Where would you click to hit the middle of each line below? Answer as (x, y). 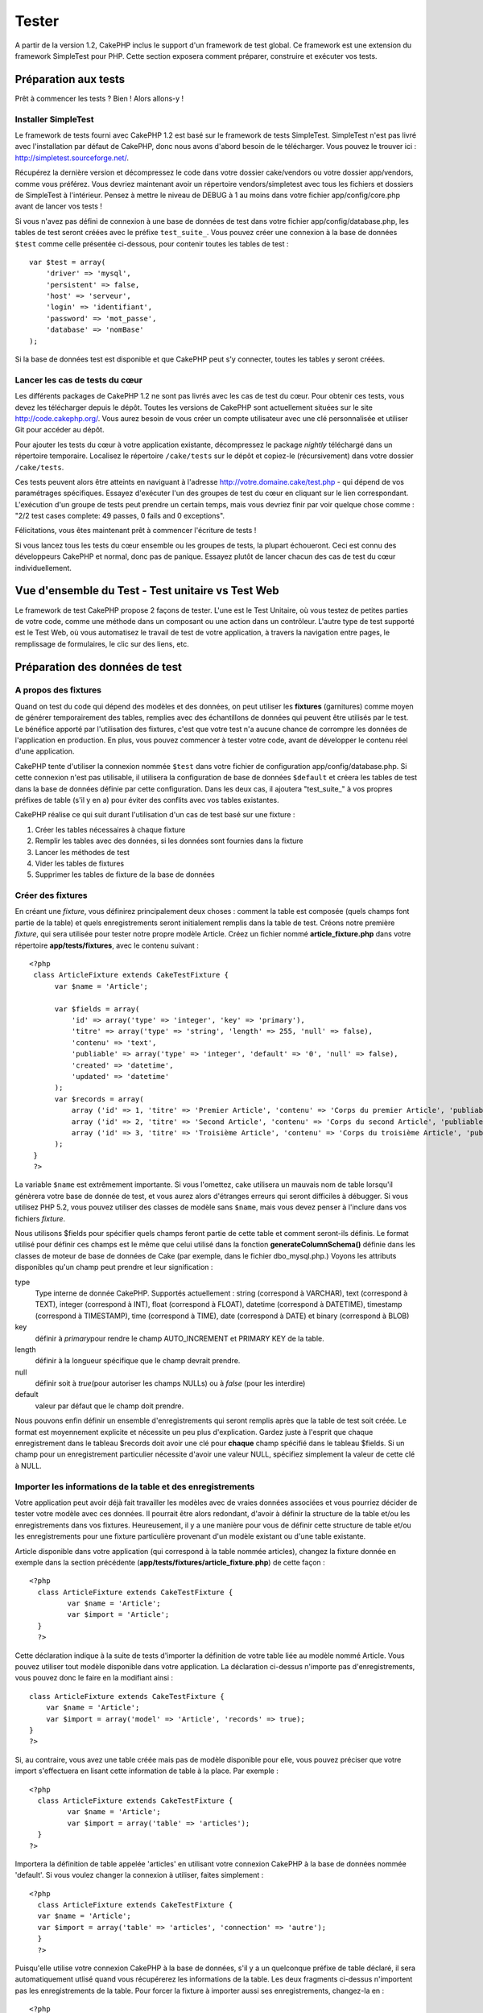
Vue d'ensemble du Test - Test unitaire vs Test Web (147, 591)
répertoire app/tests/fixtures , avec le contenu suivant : (107, 945)
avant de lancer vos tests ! (58, 206)
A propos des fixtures (58, 690)
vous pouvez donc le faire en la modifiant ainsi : (94, 1678)
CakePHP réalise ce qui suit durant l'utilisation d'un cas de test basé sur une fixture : (155, 815)
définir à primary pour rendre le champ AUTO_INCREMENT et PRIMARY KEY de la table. (180, 1338)
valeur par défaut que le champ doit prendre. (109, 1406)
